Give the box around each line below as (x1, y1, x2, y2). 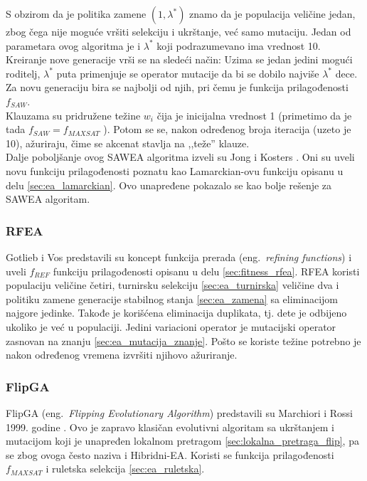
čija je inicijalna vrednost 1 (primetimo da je (156, 107, 352, 122)
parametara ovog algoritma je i (6, 38, 141, 53)
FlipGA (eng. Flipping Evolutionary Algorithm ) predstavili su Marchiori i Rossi (6, 405, 353, 420)
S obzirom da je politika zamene (6, 6, 147, 21)
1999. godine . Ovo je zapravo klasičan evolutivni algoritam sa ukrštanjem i (6, 419, 334, 434)
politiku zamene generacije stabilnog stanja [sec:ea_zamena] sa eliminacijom (6, 291, 338, 306)
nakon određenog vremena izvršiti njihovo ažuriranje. (6, 347, 238, 362)
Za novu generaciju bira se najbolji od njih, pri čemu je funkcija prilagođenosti (6, 80, 349, 95)
